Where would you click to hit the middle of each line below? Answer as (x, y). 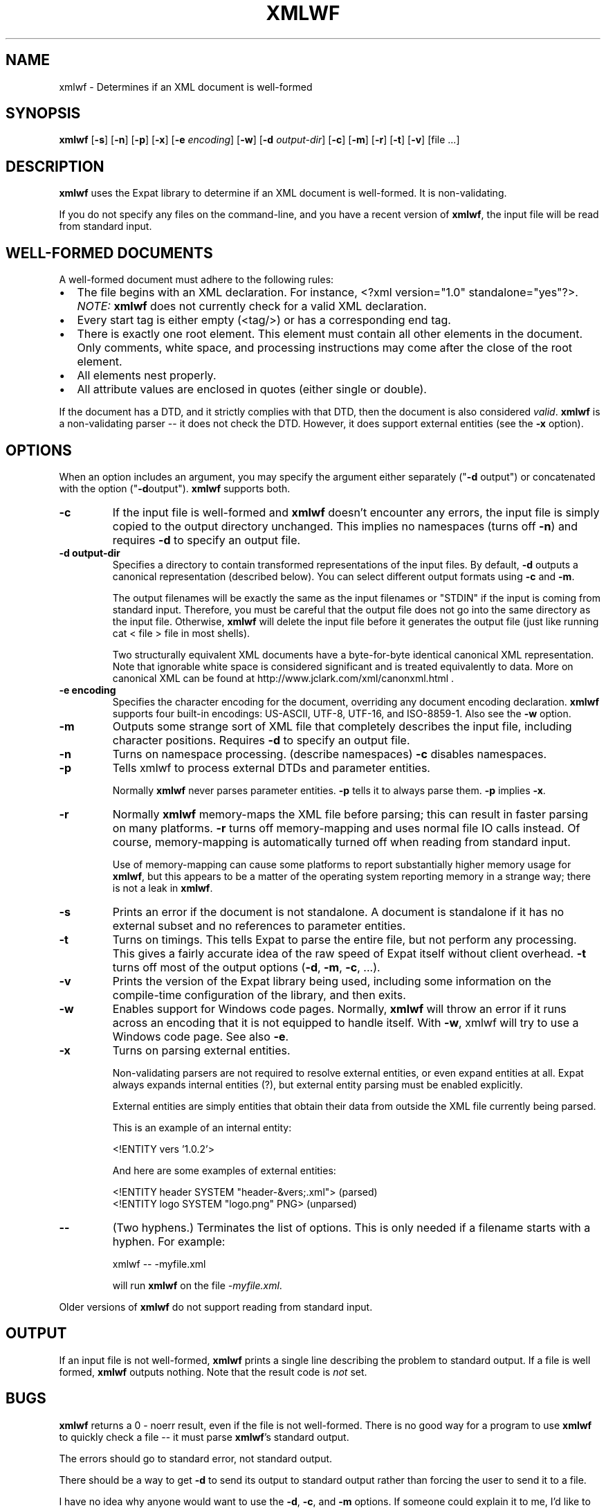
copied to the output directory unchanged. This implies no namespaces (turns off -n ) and (345, 526)
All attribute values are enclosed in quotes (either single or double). (252, 389)
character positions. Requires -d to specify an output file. (261, 740)
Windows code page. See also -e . (201, 1036)
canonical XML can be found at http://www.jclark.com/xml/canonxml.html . (283, 678)
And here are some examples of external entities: (224, 1170)
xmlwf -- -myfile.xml (159, 1264)
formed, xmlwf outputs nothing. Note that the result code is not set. (213, 1372)
